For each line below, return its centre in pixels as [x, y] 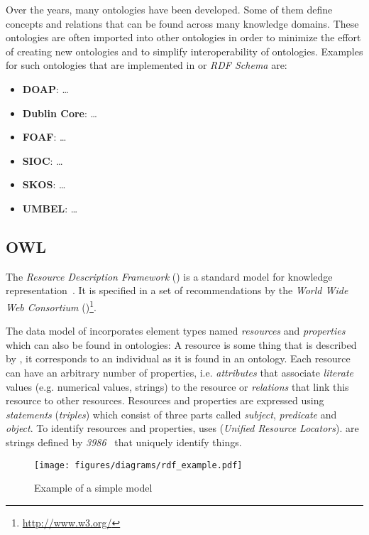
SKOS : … [44, 184]
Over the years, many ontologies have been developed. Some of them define [169, 9]
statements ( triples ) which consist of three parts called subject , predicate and [171, 414]
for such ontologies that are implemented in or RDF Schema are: [147, 65]
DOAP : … [45, 88]
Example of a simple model [93, 488]
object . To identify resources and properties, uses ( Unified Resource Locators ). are [182, 428]
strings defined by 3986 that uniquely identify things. [124, 442]
